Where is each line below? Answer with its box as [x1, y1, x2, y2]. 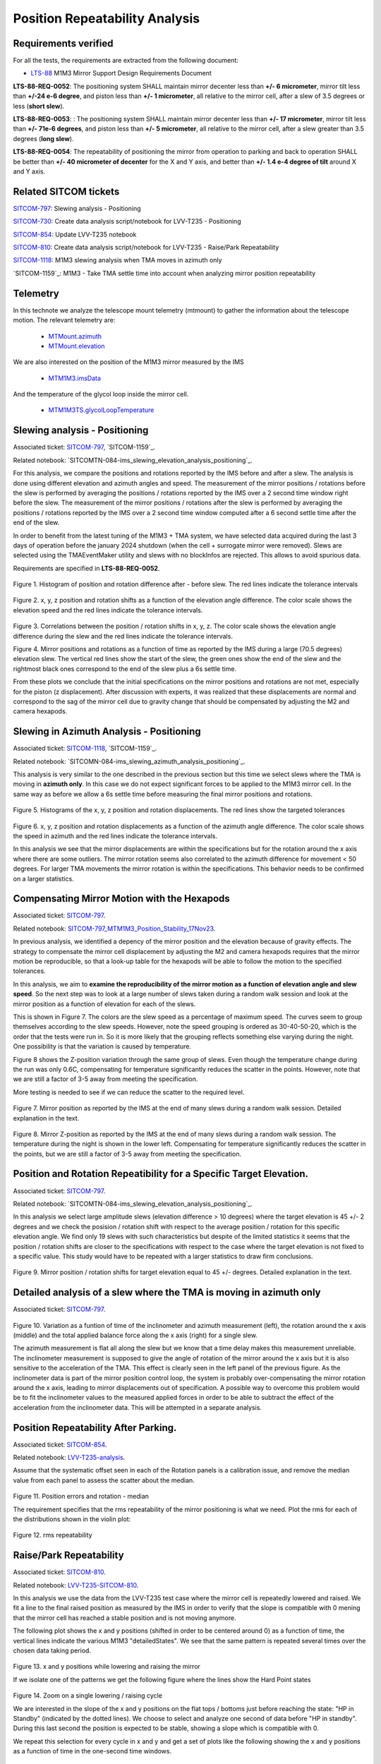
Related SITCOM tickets [13, 186, 120, 198]
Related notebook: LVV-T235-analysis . [13, 1454, 126, 1462]
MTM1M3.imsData [48, 374, 102, 382]
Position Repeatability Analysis [13, 11, 200, 26]
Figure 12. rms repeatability [13, 1531, 92, 1540]
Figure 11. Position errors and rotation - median [13, 1492, 150, 1501]
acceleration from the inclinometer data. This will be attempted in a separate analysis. [13, 1403, 262, 1411]
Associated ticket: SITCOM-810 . [13, 1568, 106, 1576]
